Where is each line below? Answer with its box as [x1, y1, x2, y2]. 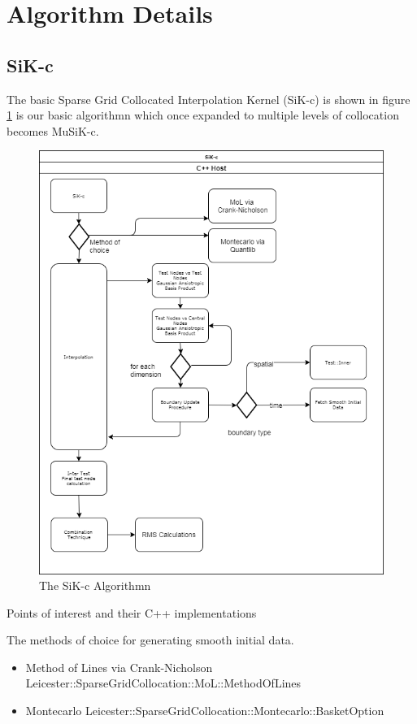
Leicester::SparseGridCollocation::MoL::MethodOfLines [25, 674, 302, 691]
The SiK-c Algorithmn [39, 577, 151, 594]
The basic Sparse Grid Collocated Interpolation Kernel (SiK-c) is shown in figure [7, 90, 410, 107]
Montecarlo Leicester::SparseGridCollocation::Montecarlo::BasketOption [25, 702, 384, 719]
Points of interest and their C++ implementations [7, 604, 257, 621]
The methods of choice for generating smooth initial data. [7, 631, 294, 648]
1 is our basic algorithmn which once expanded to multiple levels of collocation [7, 106, 399, 124]
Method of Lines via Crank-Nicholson [25, 658, 213, 675]
